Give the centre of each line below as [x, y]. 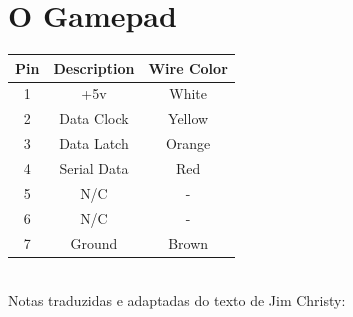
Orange [188, 143]
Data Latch [94, 143]
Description [94, 67]
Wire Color [188, 67]
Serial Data [94, 168]
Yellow [188, 118]
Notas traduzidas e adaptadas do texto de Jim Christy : [177, 300]
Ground [94, 242]
